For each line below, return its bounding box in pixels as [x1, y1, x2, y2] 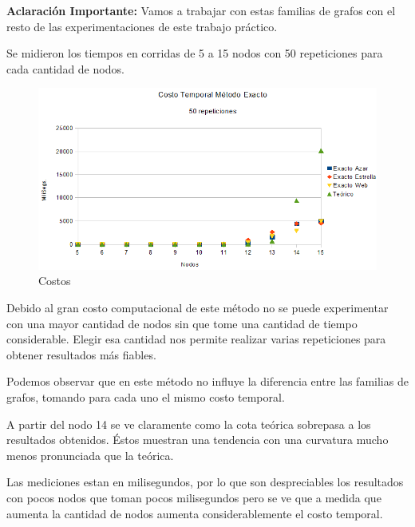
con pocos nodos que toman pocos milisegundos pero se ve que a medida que [6, 489, 381, 505]
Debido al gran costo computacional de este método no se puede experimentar [6, 299, 389, 316]
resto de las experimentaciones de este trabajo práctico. [6, 18, 278, 34]
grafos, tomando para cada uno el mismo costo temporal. [6, 388, 285, 405]
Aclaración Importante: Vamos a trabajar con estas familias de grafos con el [6, 2, 396, 18]
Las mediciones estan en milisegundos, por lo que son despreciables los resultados [6, 474, 404, 490]
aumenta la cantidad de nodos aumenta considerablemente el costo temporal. [6, 505, 383, 521]
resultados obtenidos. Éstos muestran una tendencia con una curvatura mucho [6, 431, 389, 448]
